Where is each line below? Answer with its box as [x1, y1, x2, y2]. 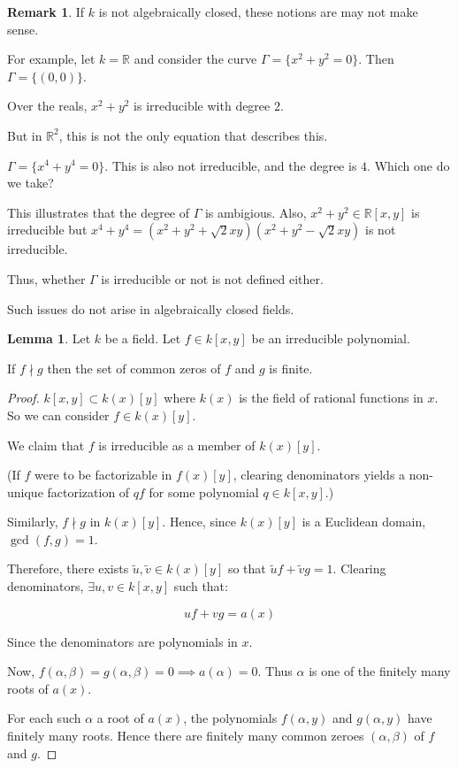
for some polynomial [149, 482, 259, 501]
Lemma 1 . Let [7, 329, 91, 348]
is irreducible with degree [134, 96, 271, 115]
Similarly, [7, 512, 58, 531]
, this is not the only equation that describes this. [58, 126, 328, 144]
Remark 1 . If [7, 3, 85, 20]
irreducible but [7, 220, 88, 239]
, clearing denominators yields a [233, 465, 406, 484]
